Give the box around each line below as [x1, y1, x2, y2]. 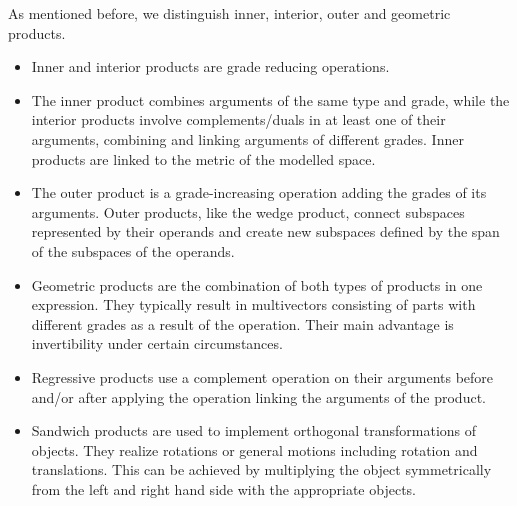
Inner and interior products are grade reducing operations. [31, 56, 390, 77]
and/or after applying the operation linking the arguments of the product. [31, 386, 486, 407]
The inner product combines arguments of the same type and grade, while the [31, 89, 510, 110]
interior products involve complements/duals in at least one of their [31, 109, 446, 130]
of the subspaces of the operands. [31, 240, 235, 261]
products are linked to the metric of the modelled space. [31, 148, 376, 169]
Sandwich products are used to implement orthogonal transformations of [31, 420, 477, 441]
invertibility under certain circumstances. [31, 333, 283, 354]
